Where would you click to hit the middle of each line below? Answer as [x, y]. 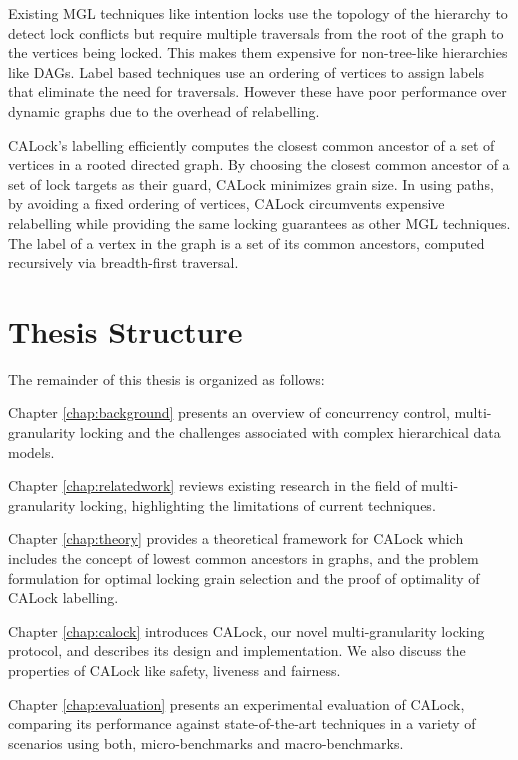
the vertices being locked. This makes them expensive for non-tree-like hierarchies [258, 52]
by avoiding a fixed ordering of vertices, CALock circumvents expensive [226, 203]
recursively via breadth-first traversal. [123, 262]
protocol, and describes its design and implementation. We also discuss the [237, 650]
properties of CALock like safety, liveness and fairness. [174, 669]
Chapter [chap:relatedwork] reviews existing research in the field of [212, 485]
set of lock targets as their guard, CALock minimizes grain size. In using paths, [251, 183]
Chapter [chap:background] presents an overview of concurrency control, [229, 412]
